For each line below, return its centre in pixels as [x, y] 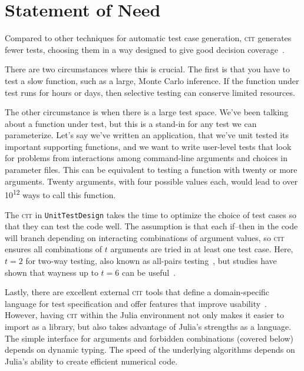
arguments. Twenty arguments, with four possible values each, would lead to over [151, 181]
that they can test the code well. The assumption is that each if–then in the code [151, 226]
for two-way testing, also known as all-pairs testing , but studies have [151, 260]
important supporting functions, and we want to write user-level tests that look [148, 146]
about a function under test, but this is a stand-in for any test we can [131, 123]
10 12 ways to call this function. [60, 194]
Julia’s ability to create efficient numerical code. [91, 361]
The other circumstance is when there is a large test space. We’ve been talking [147, 112]
